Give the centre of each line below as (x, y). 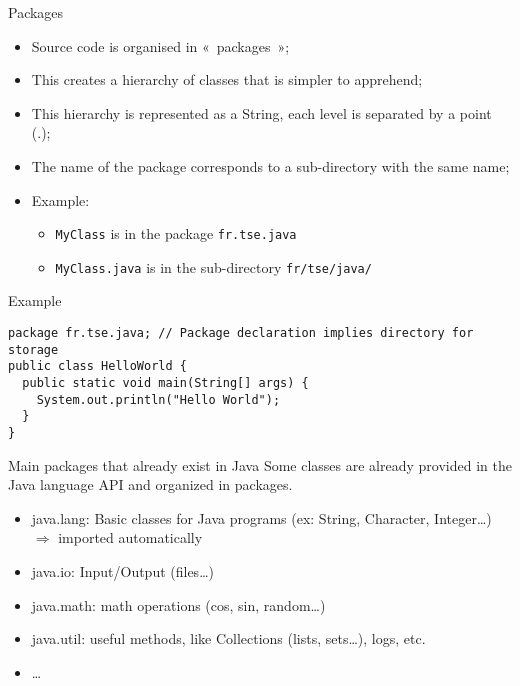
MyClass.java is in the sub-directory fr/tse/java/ (213, 266)
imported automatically (130, 537)
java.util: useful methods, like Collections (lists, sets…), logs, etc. (228, 638)
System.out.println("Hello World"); (158, 399)
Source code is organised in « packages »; (160, 45)
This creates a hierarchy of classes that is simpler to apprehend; (227, 79)
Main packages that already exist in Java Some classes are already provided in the (260, 464)
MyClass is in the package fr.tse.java (176, 233)
